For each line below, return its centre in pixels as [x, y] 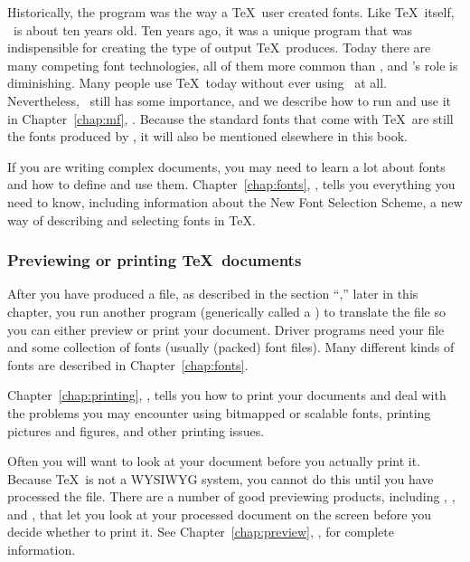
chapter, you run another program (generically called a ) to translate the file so [226, 311]
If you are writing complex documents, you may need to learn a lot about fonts [226, 166]
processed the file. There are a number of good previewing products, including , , [231, 496]
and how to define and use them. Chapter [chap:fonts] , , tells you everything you [231, 184]
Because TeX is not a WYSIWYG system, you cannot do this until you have [221, 478]
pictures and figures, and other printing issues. [136, 430]
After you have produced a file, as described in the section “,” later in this [213, 294]
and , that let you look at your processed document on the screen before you [219, 514]
